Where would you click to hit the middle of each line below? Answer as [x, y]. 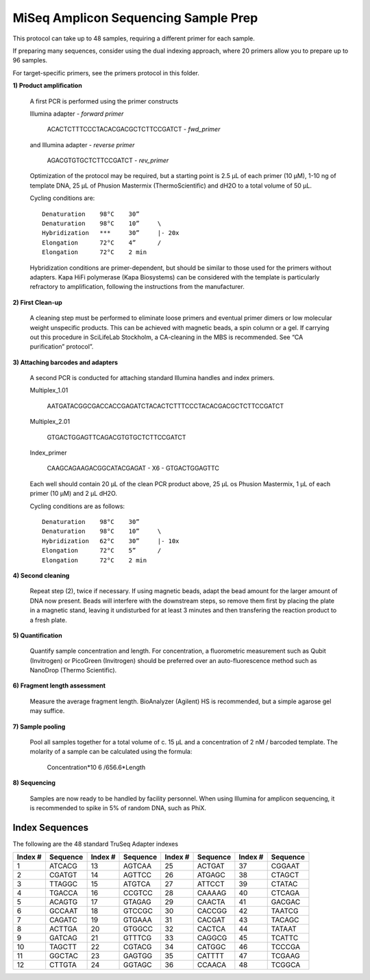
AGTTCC [138, 875]
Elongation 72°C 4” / [102, 242]
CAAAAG [212, 893]
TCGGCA [286, 965]
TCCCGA [286, 947]
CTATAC [284, 884]
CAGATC [63, 920]
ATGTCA [137, 884]
